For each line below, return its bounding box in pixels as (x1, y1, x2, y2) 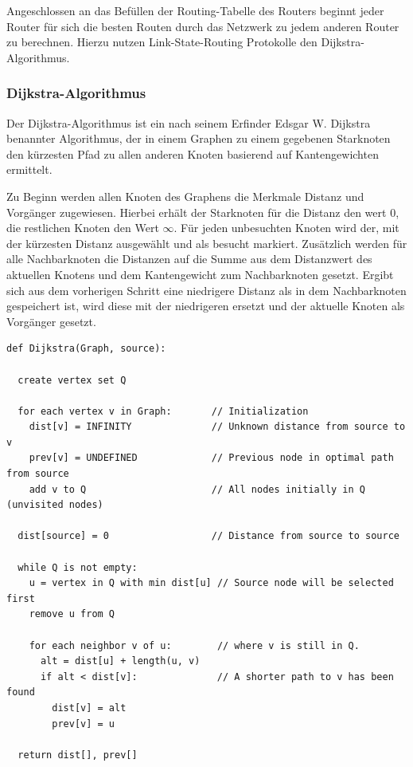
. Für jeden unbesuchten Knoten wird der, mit (173, 219, 399, 236)
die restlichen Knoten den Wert (6, 219, 159, 236)
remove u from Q (29, 608, 115, 620)
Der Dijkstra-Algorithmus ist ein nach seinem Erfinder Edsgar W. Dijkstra (6, 114, 371, 131)
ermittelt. (6, 161, 53, 178)
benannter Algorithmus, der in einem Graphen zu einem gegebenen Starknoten (6, 130, 391, 147)
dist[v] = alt (52, 702, 127, 714)
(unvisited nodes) (6, 499, 103, 511)
